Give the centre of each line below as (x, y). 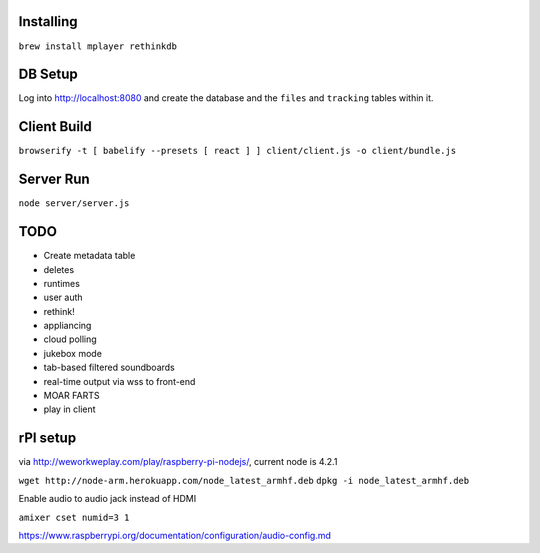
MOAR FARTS (71, 396)
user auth (63, 297)
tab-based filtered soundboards (109, 367)
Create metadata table (89, 256)
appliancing (67, 326)
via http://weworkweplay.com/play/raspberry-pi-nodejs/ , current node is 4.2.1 (178, 462)
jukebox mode (72, 353)
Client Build (55, 126)
